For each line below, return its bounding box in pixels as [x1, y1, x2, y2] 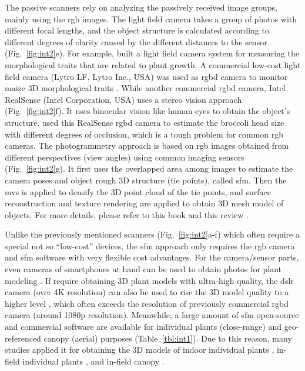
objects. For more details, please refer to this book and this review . [5, 208, 249, 220]
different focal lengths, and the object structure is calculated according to [5, 24, 269, 36]
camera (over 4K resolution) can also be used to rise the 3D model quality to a [5, 286, 289, 298]
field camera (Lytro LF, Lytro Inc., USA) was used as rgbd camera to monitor [5, 70, 288, 82]
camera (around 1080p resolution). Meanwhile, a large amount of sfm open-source [5, 309, 299, 321]
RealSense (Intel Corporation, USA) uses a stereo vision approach [5, 93, 242, 105]
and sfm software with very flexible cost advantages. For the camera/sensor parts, [5, 251, 299, 263]
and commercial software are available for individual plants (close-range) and [5, 320, 281, 333]
